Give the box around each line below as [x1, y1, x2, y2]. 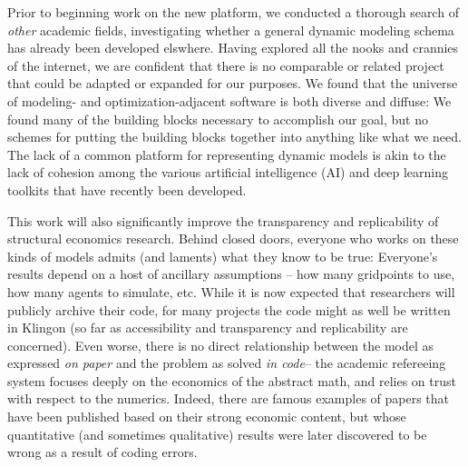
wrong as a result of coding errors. [7, 442, 198, 462]
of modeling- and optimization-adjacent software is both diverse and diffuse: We [7, 91, 452, 110]
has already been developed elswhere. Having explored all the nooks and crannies [7, 38, 459, 57]
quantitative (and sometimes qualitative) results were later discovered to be [7, 424, 427, 443]
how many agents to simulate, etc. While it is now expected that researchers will [7, 282, 455, 301]
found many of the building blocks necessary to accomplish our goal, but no [7, 109, 428, 128]
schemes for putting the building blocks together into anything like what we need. [7, 127, 462, 146]
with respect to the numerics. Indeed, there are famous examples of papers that [7, 389, 450, 408]
